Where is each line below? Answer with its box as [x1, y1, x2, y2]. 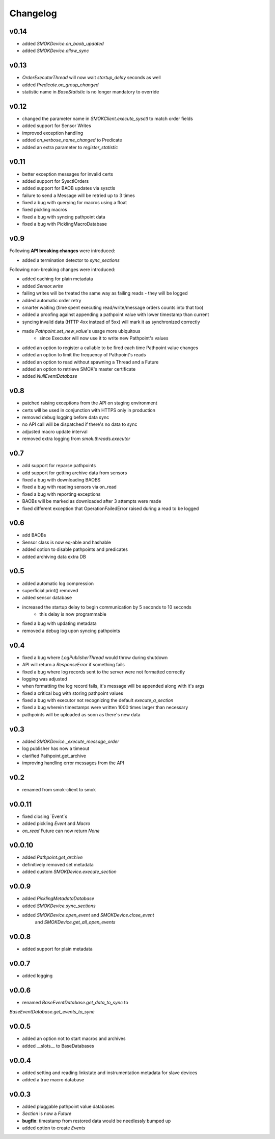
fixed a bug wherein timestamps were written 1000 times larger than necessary [22, 705, 188, 711]
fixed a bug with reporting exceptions [22, 491, 101, 497]
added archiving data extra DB [22, 553, 86, 560]
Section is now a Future [22, 1110, 72, 1117]
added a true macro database [22, 1077, 85, 1083]
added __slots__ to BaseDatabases [22, 1043, 94, 1049]
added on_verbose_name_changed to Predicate [22, 137, 122, 143]
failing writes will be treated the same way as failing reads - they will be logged [22, 290, 188, 296]
